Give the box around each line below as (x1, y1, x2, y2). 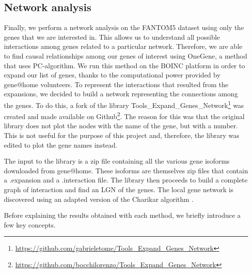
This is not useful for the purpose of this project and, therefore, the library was (4, 130, 239, 140)
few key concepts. (4, 219, 56, 229)
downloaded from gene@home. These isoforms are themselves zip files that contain (4, 165, 248, 175)
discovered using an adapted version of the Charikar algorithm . (4, 194, 194, 204)
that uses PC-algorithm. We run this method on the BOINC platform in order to (4, 60, 245, 70)
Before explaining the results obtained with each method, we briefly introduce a (4, 210, 241, 220)
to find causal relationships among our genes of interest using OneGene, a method (4, 50, 247, 61)
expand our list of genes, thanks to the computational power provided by (4, 70, 220, 80)
